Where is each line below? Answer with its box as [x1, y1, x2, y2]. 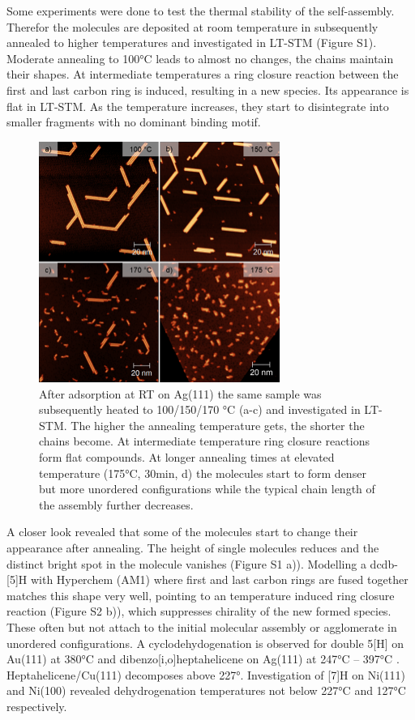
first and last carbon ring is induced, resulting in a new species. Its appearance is [6, 81, 409, 98]
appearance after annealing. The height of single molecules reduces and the [6, 539, 379, 556]
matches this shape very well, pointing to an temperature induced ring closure [6, 586, 395, 603]
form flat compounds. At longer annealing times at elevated [39, 449, 335, 465]
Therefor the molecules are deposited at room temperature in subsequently [6, 18, 379, 35]
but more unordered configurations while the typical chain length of [39, 480, 375, 497]
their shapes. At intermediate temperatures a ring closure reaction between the [6, 66, 399, 83]
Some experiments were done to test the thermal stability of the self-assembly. [6, 2, 395, 19]
